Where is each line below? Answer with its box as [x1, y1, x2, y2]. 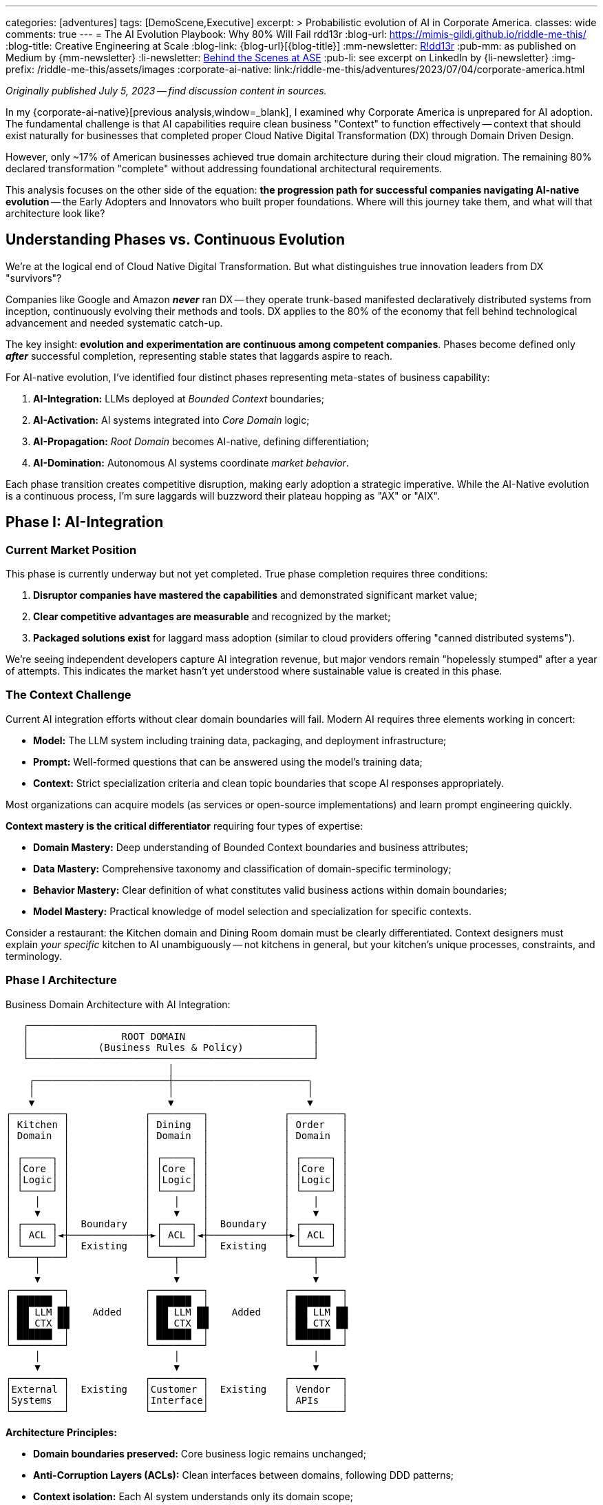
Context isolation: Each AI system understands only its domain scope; [33, 1490, 353, 1502]
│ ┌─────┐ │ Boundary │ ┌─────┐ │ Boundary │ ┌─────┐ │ [6, 1218, 348, 1229]
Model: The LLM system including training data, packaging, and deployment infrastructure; [33, 734, 447, 746]
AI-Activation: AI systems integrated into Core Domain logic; [33, 413, 310, 426]
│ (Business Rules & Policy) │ [23, 1041, 319, 1053]
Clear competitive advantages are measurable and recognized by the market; [33, 611, 391, 623]
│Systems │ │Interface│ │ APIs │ [6, 1394, 348, 1406]
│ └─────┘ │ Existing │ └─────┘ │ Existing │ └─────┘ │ [6, 1240, 348, 1251]
